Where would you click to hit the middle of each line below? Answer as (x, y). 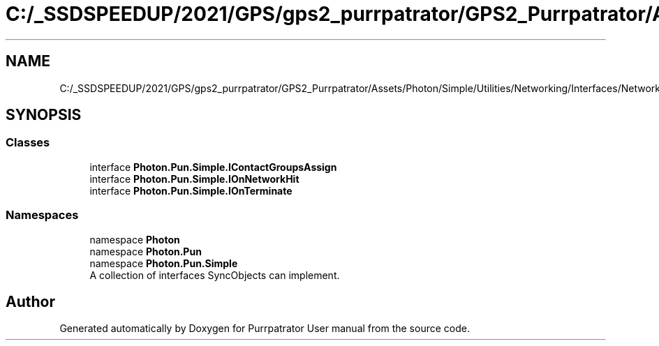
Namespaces (42, 215)
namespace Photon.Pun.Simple (164, 263)
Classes (28, 143)
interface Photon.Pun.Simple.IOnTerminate (191, 190)
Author (30, 301)
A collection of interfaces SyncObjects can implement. (215, 275)
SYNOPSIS (44, 115)
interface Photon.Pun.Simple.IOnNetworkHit (194, 179)
